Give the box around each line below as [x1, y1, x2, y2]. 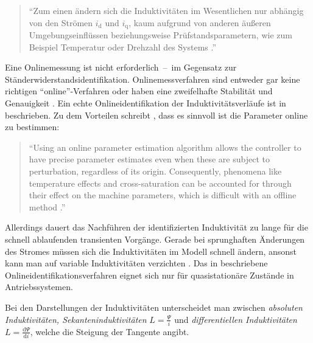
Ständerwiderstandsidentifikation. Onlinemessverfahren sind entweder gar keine [5, 72, 300, 85]
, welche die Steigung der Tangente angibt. [30, 325, 189, 338]
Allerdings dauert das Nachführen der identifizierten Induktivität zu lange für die [5, 221, 308, 234]
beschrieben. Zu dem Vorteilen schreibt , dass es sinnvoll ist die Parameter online [5, 108, 308, 121]
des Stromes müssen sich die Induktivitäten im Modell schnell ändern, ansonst [5, 244, 297, 257]
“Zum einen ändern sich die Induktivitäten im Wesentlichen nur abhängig [29, 4, 304, 16]
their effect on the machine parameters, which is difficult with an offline [29, 189, 297, 201]
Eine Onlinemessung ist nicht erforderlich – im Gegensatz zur [5, 61, 237, 74]
